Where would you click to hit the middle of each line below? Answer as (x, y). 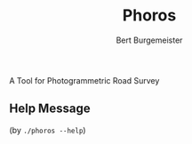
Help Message (50, 109)
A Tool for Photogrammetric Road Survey (84, 80)
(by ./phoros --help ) (48, 130)
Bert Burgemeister (149, 40)
